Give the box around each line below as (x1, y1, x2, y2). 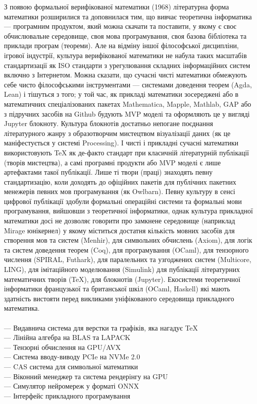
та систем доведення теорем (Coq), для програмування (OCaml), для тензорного (4, 244, 249, 255)
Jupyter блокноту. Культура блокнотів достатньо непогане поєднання (4, 118, 213, 129)
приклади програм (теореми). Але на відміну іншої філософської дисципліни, (4, 40, 239, 51)
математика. (4, 303, 40, 313)
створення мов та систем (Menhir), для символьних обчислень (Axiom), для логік (4, 235, 253, 245)
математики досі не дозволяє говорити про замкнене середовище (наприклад (4, 215, 235, 226)
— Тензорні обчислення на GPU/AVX (4, 341, 121, 352)
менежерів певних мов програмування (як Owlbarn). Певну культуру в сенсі (4, 186, 235, 197)
